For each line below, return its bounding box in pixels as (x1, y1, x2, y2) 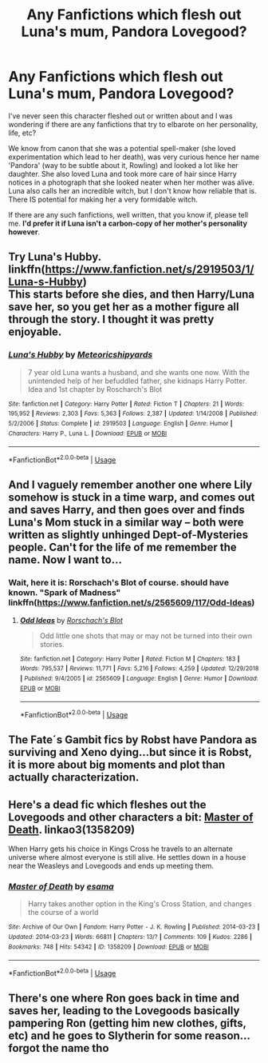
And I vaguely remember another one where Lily (8, 478, 253, 492)
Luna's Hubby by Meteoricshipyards (8, 350, 153, 361)
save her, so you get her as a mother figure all (8, 300, 239, 314)
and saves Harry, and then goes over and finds (8, 503, 245, 517)
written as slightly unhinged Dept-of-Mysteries (8, 528, 249, 541)
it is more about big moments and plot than (8, 758, 226, 772)
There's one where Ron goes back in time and (8, 992, 240, 1005)
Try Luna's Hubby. (8, 250, 101, 264)
